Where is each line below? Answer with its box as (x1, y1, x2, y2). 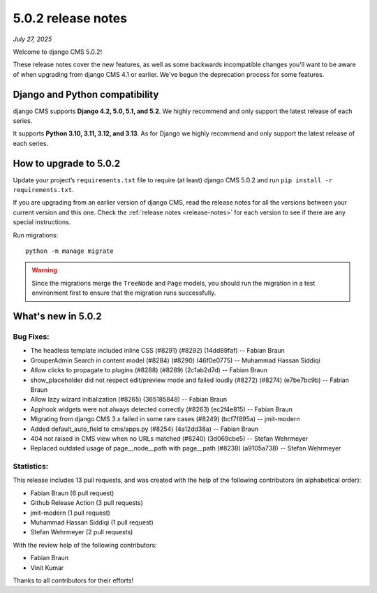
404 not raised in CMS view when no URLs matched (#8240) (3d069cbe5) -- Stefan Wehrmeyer (30, 434, 309, 443)
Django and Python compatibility (13, 88, 159, 101)
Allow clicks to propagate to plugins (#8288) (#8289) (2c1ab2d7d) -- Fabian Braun (30, 366, 268, 374)
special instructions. (13, 218, 71, 226)
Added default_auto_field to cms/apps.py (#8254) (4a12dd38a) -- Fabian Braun (30, 425, 258, 433)
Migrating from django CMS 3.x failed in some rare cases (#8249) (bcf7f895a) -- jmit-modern (30, 415, 300, 423)
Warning (31, 266, 57, 274)
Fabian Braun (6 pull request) (30, 489, 114, 497)
